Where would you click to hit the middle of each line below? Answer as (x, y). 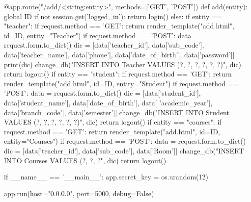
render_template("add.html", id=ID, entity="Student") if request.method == (121, 83)
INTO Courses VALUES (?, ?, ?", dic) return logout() (85, 160)
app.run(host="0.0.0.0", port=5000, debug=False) (79, 193)
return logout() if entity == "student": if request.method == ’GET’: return (118, 74)
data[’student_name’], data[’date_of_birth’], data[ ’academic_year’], (108, 102)
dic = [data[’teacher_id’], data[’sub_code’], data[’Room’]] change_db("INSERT (124, 150)
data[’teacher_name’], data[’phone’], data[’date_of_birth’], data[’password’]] (119, 54)
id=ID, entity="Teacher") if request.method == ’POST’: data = (101, 35)
